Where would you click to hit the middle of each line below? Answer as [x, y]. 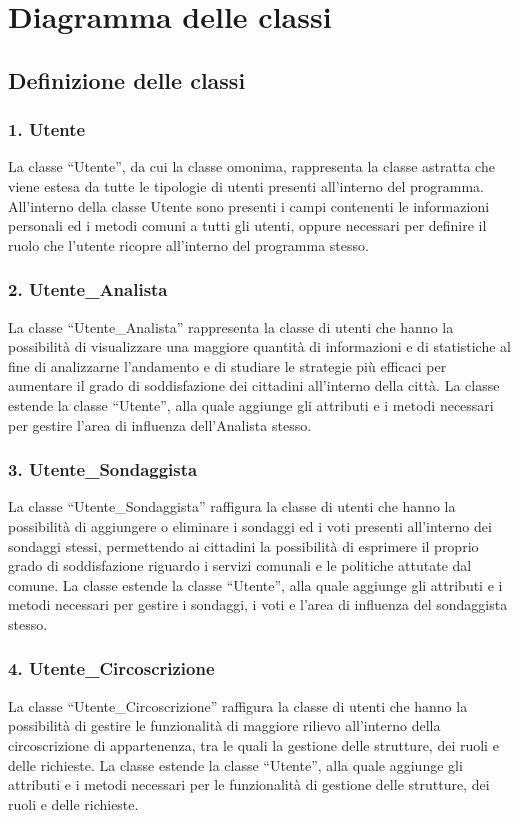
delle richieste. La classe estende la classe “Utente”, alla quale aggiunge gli [235, 764]
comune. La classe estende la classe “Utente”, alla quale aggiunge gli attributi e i [255, 584]
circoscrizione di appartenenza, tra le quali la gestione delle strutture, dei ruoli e [253, 744]
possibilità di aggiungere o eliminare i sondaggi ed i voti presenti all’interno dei [250, 525]
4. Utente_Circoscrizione [111, 668]
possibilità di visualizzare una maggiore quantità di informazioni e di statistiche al [259, 346]
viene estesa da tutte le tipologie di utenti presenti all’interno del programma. [246, 185]
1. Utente [47, 129]
